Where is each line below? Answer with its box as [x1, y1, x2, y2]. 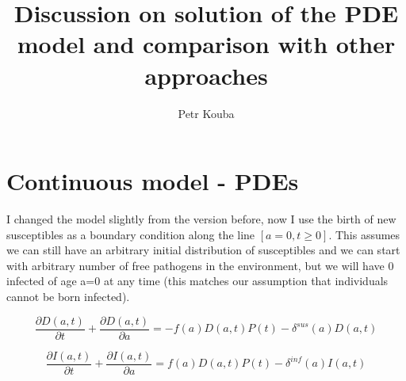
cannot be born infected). [6, 288, 130, 304]
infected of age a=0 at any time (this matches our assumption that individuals [6, 272, 389, 289]
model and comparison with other [17, 28, 396, 60]
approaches [144, 59, 268, 91]
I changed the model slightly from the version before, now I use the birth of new [6, 211, 396, 227]
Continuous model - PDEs [6, 165, 299, 197]
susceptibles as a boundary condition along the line [6, 226, 255, 242]
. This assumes [328, 226, 400, 242]
